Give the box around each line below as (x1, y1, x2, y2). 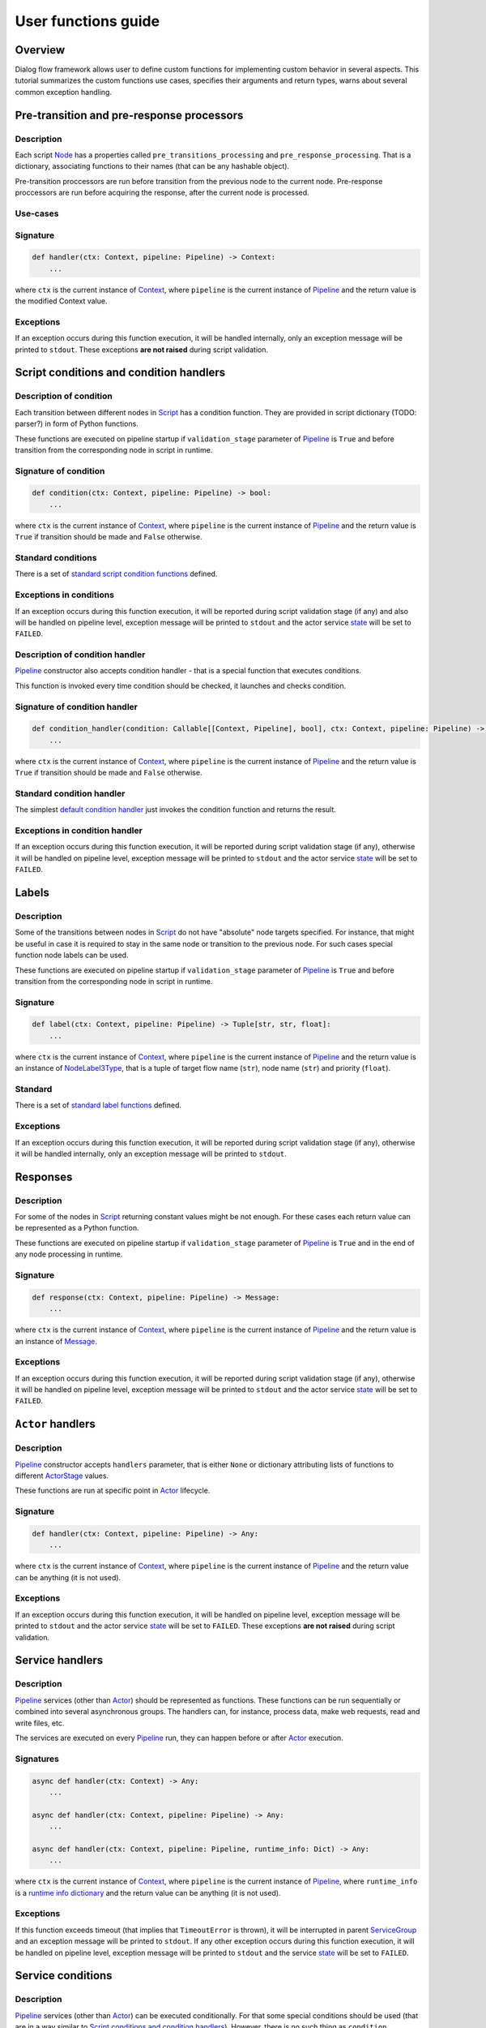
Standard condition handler (15, 788, 126, 799)
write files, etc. (15, 1718, 65, 1728)
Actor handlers (15, 1417, 96, 1431)
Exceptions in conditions (15, 589, 115, 600)
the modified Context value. (15, 296, 108, 306)
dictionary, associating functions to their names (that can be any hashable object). (15, 161, 290, 171)
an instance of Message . (15, 1336, 97, 1346)
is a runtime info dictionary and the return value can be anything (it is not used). (15, 1888, 281, 1897)
